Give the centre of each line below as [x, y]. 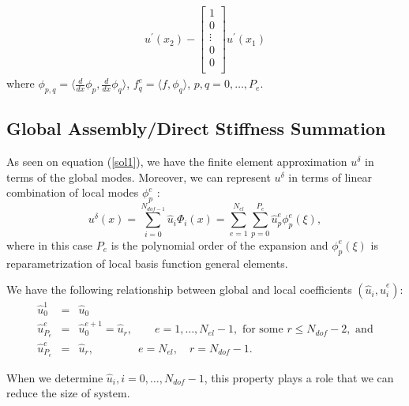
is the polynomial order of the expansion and [220, 244]
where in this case [50, 244]
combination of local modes [73, 192]
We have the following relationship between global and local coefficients [179, 289]
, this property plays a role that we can [299, 377]
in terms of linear [330, 177]
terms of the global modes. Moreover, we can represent [139, 177]
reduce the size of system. [68, 393]
